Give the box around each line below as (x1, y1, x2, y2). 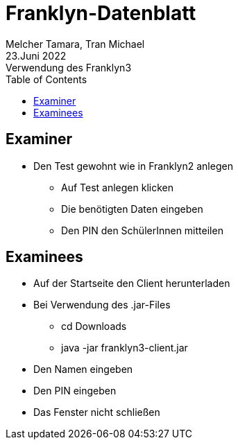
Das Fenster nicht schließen (33, 406, 160, 419)
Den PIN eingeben (33, 385, 117, 397)
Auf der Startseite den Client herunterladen (33, 277, 230, 290)
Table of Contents (6, 73, 87, 85)
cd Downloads (61, 320, 127, 333)
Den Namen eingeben (33, 363, 133, 376)
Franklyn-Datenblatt (6, 1, 196, 25)
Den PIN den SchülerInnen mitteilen (61, 224, 223, 236)
